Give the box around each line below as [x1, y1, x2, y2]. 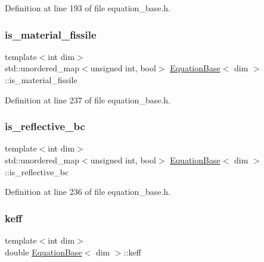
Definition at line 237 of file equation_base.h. [5, 93, 170, 106]
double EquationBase [5, 245, 82, 258]
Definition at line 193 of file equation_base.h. [5, 2, 170, 14]
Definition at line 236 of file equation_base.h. [5, 185, 170, 198]
